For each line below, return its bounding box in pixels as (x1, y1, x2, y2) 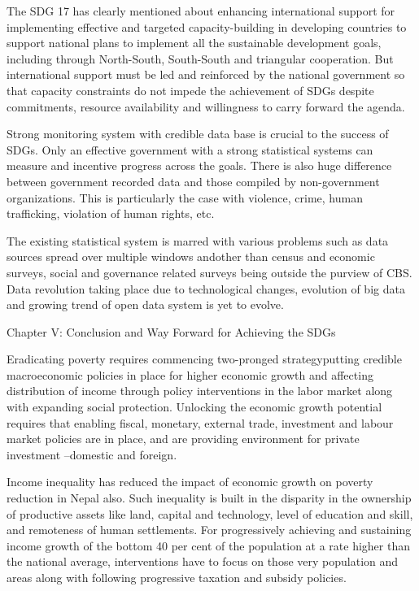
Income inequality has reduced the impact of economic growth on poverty (7, 473, 373, 490)
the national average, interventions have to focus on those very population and (7, 553, 399, 570)
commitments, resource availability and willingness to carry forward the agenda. (7, 98, 405, 115)
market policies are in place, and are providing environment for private (7, 430, 360, 447)
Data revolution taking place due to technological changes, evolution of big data (7, 280, 405, 297)
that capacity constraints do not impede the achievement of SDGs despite (7, 81, 374, 98)
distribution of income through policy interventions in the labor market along (7, 382, 393, 399)
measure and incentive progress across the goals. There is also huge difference (7, 157, 392, 174)
